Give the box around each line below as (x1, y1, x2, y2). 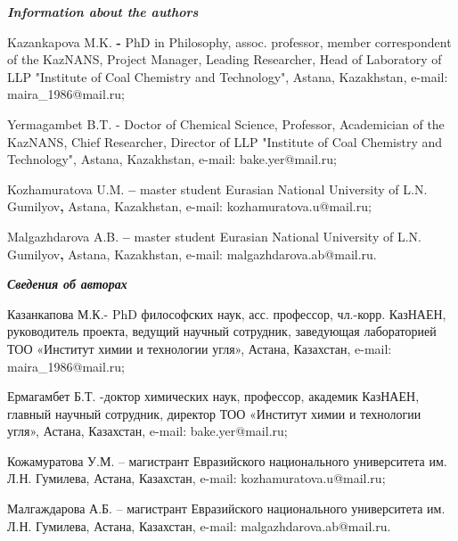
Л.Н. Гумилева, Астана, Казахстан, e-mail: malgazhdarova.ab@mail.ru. (7, 516, 391, 535)
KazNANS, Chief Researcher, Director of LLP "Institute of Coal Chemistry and (7, 132, 443, 151)
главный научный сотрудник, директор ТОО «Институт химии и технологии (7, 404, 421, 422)
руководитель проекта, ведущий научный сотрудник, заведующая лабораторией (7, 322, 437, 340)
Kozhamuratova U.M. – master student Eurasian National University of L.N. (7, 179, 428, 198)
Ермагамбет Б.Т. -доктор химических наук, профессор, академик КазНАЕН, (7, 387, 420, 406)
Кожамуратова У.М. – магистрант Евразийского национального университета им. (7, 451, 447, 470)
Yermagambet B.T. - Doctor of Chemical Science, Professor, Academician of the (7, 114, 445, 133)
